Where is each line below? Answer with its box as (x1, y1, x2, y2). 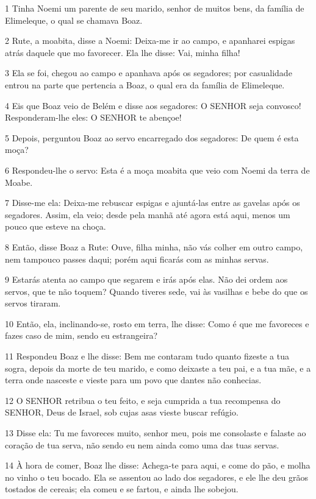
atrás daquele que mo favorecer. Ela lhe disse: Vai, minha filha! (5, 46, 240, 58)
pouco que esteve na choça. (5, 220, 106, 233)
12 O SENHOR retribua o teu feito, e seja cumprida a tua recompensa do (5, 394, 281, 406)
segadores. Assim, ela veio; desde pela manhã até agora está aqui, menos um (5, 208, 290, 221)
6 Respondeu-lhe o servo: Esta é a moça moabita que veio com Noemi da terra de (5, 163, 310, 176)
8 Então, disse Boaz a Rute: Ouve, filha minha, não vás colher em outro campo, (5, 240, 303, 253)
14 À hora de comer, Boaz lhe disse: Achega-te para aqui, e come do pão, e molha (5, 459, 311, 472)
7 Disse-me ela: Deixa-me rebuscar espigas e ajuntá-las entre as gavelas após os (5, 196, 300, 209)
